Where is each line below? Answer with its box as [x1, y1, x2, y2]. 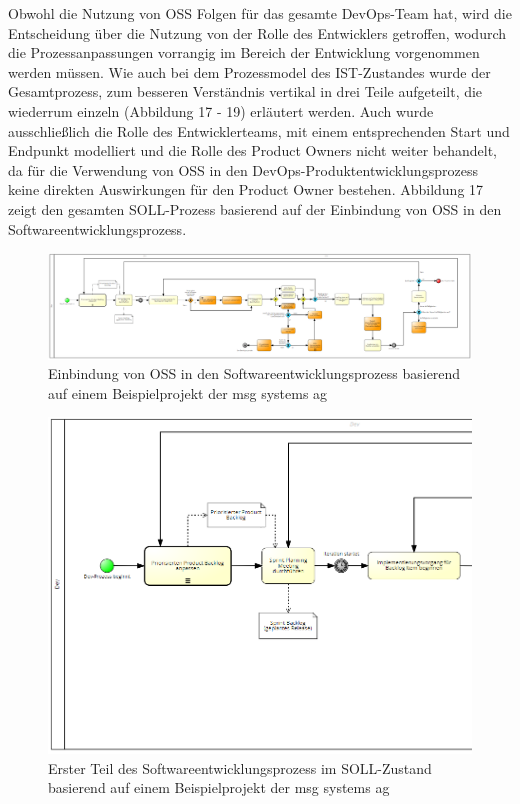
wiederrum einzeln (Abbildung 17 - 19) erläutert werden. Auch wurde [8, 100, 434, 121]
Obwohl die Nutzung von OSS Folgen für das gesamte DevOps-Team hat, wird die [8, 3, 512, 23]
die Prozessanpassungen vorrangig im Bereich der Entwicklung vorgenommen [8, 42, 480, 63]
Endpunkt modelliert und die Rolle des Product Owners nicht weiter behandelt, [8, 140, 498, 161]
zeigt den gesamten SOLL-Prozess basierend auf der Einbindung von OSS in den [8, 198, 502, 219]
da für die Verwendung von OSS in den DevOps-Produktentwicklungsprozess [8, 159, 478, 180]
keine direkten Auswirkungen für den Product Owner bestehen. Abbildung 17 [8, 179, 484, 200]
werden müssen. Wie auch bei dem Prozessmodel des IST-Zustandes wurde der [8, 61, 491, 82]
